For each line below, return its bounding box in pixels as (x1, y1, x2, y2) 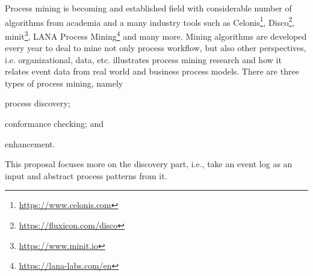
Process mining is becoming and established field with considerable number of (5, 2, 292, 14)
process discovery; (5, 97, 70, 109)
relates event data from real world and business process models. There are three (5, 65, 299, 78)
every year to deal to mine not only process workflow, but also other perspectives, (5, 41, 306, 54)
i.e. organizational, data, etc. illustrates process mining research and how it (5, 53, 282, 66)
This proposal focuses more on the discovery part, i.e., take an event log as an (5, 158, 293, 170)
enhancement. (5, 137, 55, 150)
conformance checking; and (5, 117, 104, 130)
